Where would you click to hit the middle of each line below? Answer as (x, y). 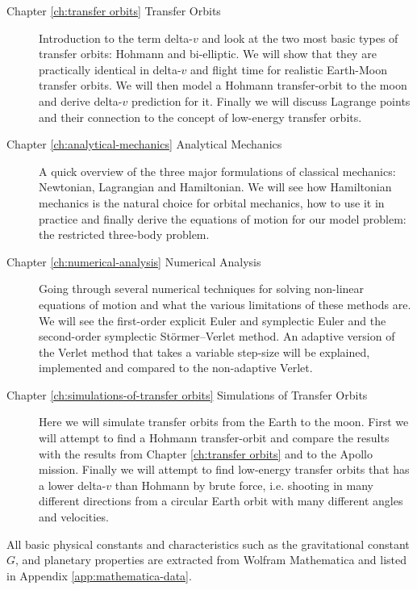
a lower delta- (73, 485)
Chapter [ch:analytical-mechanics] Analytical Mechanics (144, 144)
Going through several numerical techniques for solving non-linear (202, 289)
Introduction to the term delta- (116, 38)
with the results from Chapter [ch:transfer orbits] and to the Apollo (206, 453)
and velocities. (74, 517)
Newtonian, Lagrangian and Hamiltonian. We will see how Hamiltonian (215, 187)
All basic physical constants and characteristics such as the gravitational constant (208, 544)
